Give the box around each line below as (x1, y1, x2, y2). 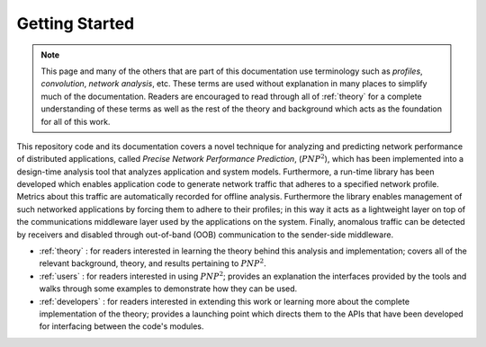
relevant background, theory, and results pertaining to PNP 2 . (39, 257, 267, 269)
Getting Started (16, 13, 135, 33)
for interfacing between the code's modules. (39, 321, 204, 332)
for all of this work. (40, 116, 111, 127)
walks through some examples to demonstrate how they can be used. (39, 283, 298, 294)
